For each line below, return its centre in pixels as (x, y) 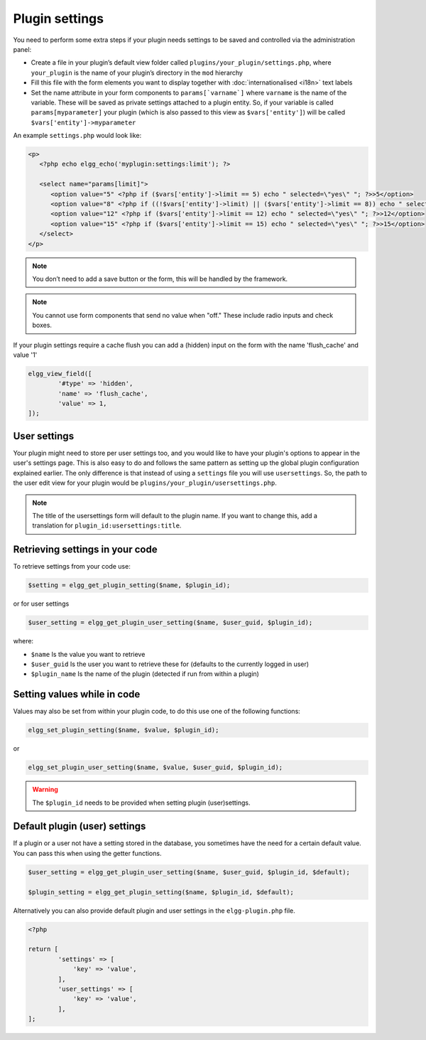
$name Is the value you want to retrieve (88, 654)
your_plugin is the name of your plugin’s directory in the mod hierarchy (137, 73)
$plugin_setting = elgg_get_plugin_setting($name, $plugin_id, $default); (161, 892)
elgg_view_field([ (60, 374)
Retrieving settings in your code (85, 550)
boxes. (42, 325)
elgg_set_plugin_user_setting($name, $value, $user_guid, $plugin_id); (155, 767)
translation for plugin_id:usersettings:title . (107, 525)
